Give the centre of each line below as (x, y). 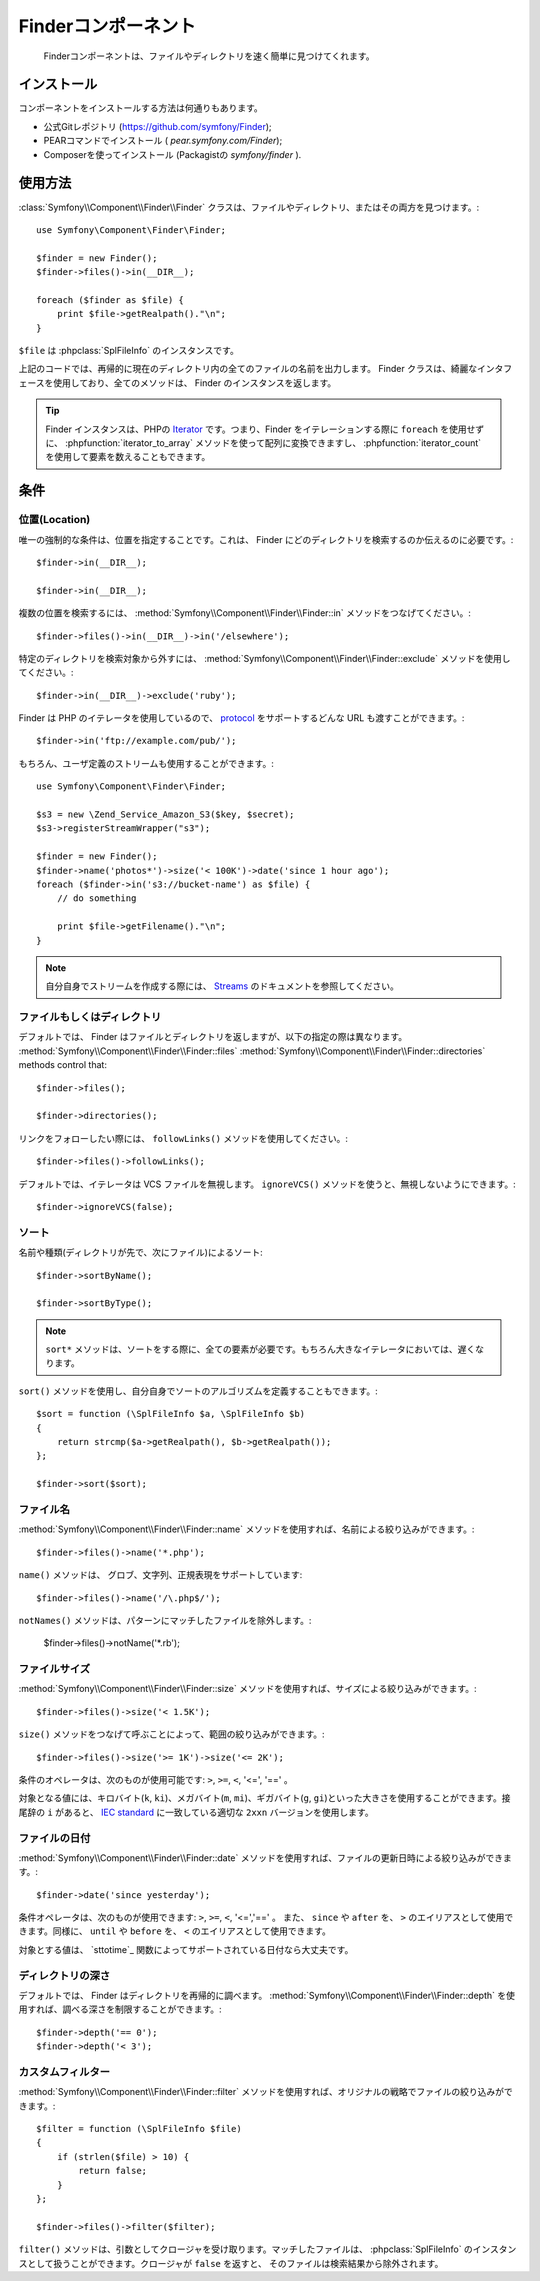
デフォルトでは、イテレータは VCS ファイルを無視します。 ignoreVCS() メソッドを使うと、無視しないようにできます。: (267, 1184)
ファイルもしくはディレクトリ (90, 1017)
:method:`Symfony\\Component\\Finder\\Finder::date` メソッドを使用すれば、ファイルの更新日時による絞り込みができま (265, 1857)
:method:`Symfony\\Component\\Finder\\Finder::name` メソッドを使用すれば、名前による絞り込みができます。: (246, 1529)
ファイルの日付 (54, 1838)
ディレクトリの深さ (64, 1975)
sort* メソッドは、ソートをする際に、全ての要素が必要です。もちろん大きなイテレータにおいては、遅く (260, 1349)
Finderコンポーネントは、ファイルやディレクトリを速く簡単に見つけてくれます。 (209, 56)
